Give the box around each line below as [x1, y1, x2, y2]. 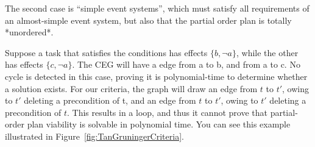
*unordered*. [5, 26, 54, 38]
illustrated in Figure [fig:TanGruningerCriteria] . [5, 129, 184, 142]
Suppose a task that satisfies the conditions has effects [5, 46, 208, 59]
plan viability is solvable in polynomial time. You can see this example [27, 118, 291, 131]
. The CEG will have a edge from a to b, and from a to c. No [72, 58, 300, 71]
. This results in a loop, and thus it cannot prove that [66, 106, 267, 118]
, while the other [236, 46, 299, 59]
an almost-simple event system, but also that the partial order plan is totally [5, 13, 292, 26]
